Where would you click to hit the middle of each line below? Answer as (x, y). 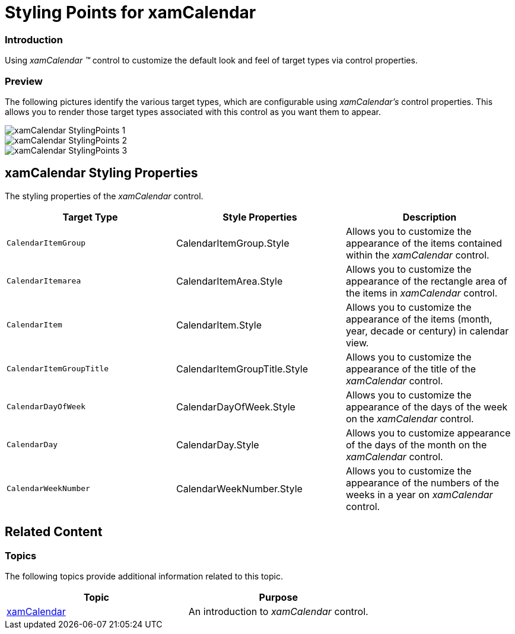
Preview (24, 81)
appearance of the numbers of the (422, 482)
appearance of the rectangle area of (426, 281)
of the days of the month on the (416, 445)
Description (430, 217)
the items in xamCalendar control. (422, 293)
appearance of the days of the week (427, 407)
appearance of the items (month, (419, 319)
